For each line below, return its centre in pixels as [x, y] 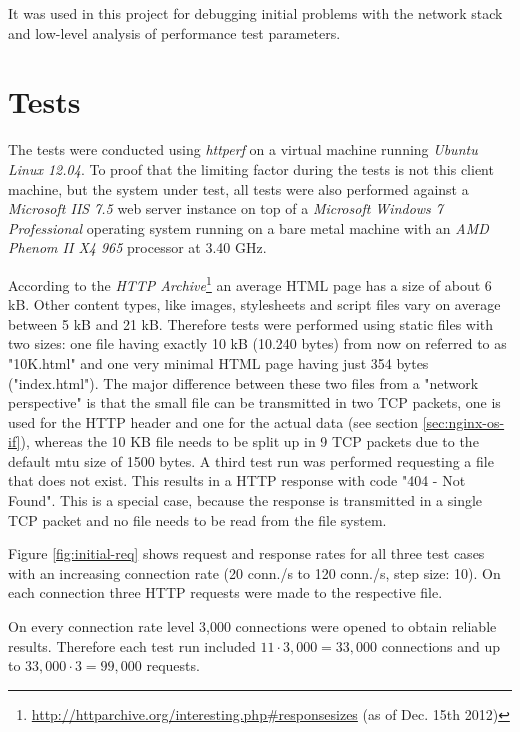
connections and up [441, 645]
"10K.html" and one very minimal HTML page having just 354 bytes [218, 362]
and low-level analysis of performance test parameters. [174, 32]
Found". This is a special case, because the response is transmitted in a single [245, 500]
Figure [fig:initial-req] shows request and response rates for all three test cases [246, 553]
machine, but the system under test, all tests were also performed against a [238, 188]
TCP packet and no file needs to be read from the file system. [197, 519]
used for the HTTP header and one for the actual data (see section [213, 421]
